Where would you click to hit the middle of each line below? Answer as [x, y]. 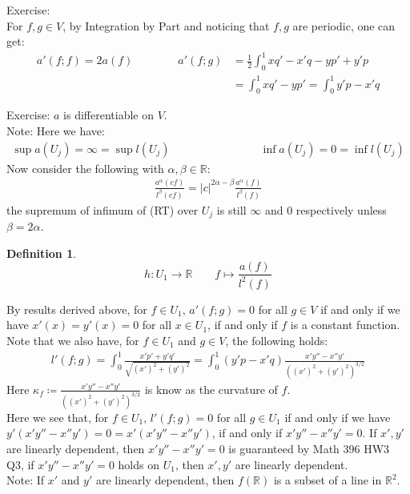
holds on [139, 464]
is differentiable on [109, 115]
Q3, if [20, 464]
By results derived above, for [77, 309]
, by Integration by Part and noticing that [166, 25]
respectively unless [341, 209]
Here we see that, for [58, 417]
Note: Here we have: [56, 131]
